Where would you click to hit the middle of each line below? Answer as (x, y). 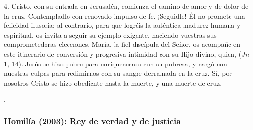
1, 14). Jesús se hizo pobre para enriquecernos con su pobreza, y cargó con (115, 63)
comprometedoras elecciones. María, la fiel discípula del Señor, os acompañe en (122, 44)
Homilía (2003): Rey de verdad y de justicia (92, 120)
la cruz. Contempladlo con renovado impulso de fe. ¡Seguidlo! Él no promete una (125, 15)
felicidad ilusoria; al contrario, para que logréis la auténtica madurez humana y (122, 25)
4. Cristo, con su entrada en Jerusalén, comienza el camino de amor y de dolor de (126, 6)
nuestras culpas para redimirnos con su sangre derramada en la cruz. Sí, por (118, 73)
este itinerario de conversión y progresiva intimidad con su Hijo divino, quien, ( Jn (126, 54)
